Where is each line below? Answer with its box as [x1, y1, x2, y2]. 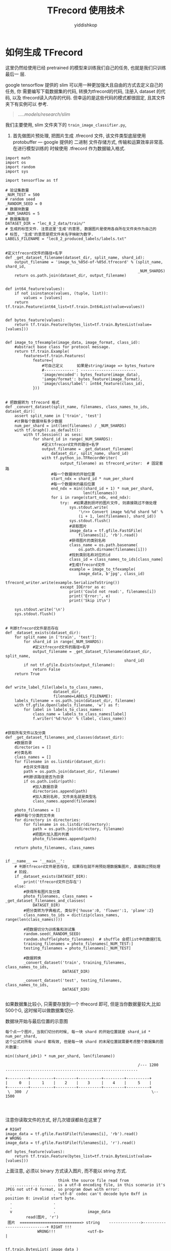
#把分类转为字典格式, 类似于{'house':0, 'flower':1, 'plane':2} [23, 908, 154, 913]
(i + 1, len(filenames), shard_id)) [78, 513, 157, 519]
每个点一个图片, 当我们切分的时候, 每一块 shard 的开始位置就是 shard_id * [5, 1029, 151, 1034]
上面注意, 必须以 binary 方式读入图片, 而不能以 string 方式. [5, 1167, 127, 1174]
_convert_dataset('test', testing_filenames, [23, 978, 123, 983]
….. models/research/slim [17, 111, 70, 117]
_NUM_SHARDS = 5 [5, 211, 40, 216]
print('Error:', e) [69, 593, 111, 599]
